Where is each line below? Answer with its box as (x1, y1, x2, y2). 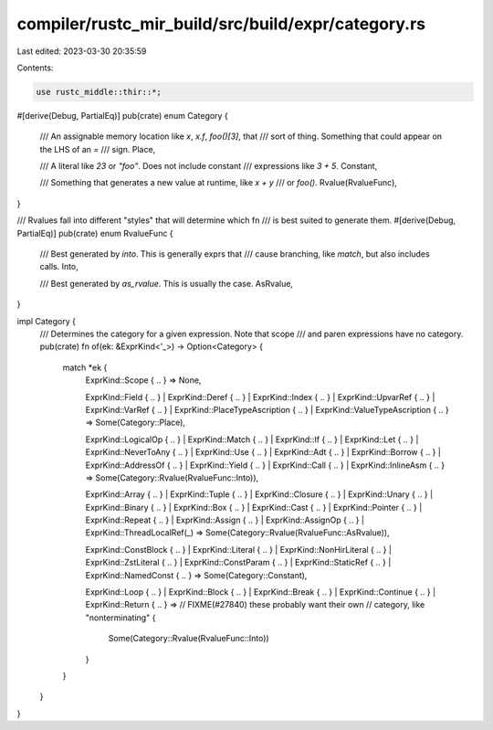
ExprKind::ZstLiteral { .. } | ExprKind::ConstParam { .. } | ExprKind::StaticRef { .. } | (85, 557, 392, 568)
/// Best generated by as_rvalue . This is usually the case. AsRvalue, (39, 278, 294, 289)
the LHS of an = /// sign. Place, (39, 143, 156, 154)
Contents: (16, 62, 54, 73)
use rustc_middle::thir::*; (36, 87, 162, 97)
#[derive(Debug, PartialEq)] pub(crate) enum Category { (16, 110, 228, 121)
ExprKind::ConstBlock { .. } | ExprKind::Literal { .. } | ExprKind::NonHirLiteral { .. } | (85, 544, 393, 555)
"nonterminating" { (85, 612, 156, 623)
